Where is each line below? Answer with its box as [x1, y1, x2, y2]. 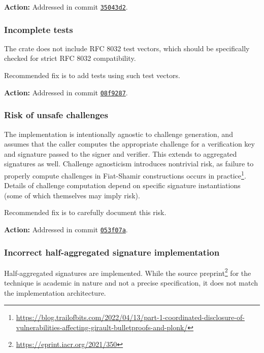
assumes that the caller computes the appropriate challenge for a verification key [4, 138, 255, 149]
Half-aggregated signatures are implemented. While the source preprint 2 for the [4, 266, 251, 278]
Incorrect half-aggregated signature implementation [4, 245, 220, 258]
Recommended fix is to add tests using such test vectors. [4, 70, 180, 81]
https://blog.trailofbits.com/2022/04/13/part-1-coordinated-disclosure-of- [16, 312, 245, 323]
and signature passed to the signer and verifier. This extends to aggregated [4, 148, 237, 159]
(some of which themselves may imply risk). [4, 190, 140, 200]
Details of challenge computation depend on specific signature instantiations [4, 180, 241, 191]
